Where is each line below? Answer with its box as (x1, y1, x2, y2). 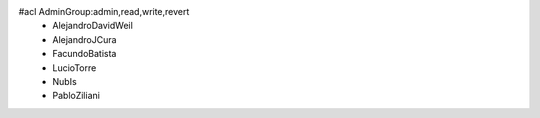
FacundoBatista (52, 48, 117, 60)
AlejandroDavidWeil (52, 20, 134, 32)
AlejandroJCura (52, 33, 117, 45)
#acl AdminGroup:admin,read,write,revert (18, 6, 190, 17)
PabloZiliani (52, 90, 100, 102)
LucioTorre (52, 61, 97, 74)
